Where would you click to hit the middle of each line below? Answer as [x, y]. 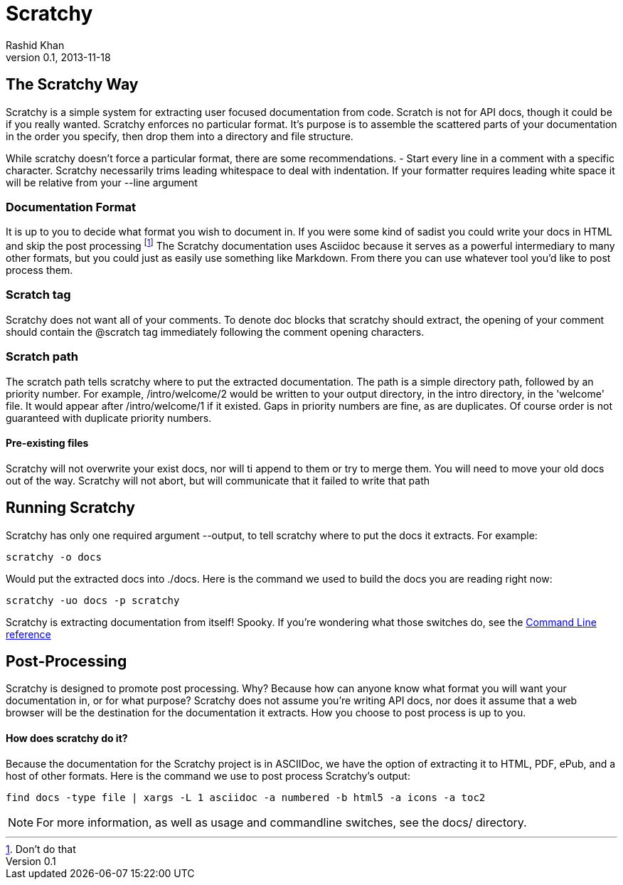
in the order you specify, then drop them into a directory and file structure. [180, 136]
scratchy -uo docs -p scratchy [93, 600]
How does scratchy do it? [67, 738]
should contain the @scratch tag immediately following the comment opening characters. [215, 332]
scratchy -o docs [54, 557]
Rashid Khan [35, 45]
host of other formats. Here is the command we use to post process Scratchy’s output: [208, 775]
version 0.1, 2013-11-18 [58, 57]
